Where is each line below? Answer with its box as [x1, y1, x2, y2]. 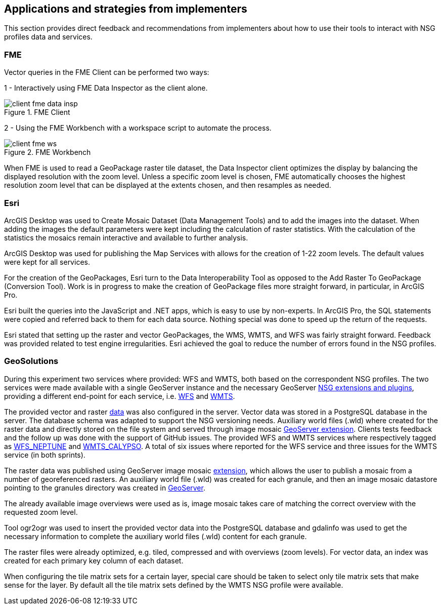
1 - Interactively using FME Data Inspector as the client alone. [4, 84, 208, 93]
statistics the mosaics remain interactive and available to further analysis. [4, 233, 248, 242]
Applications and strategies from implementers [4, 3, 247, 15]
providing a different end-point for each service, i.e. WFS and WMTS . [4, 391, 235, 400]
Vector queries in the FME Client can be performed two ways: [4, 68, 209, 77]
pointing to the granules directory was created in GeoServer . [4, 483, 205, 492]
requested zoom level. [4, 507, 78, 516]
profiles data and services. [4, 32, 93, 42]
